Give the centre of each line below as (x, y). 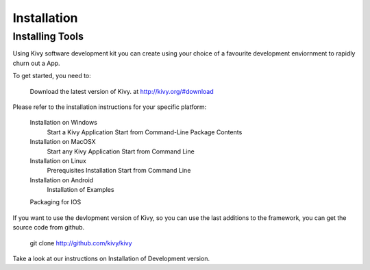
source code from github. (49, 228)
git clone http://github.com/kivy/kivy (81, 243)
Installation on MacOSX (63, 142)
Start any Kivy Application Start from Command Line (121, 151)
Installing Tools (48, 36)
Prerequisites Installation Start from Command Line (119, 171)
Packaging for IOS (56, 202)
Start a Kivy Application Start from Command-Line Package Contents (145, 132)
